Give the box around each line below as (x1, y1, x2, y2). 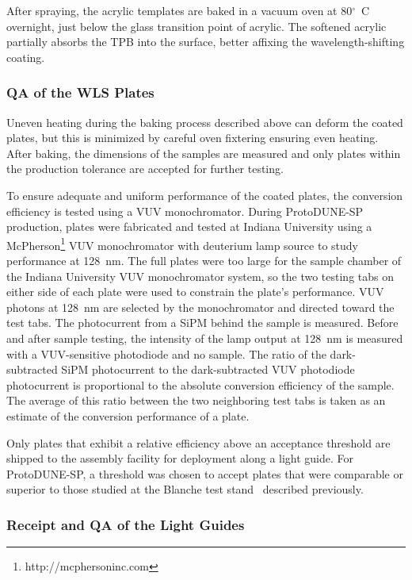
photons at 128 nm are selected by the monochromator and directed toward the (6, 298, 395, 315)
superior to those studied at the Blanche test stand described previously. (6, 481, 364, 497)
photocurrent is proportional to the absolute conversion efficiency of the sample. (6, 376, 395, 393)
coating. (6, 48, 45, 65)
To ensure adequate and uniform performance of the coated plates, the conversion (6, 186, 403, 203)
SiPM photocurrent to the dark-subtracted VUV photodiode (61, 361, 355, 378)
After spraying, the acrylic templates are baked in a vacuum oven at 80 (6, 2, 353, 18)
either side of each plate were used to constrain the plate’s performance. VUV (6, 283, 384, 300)
